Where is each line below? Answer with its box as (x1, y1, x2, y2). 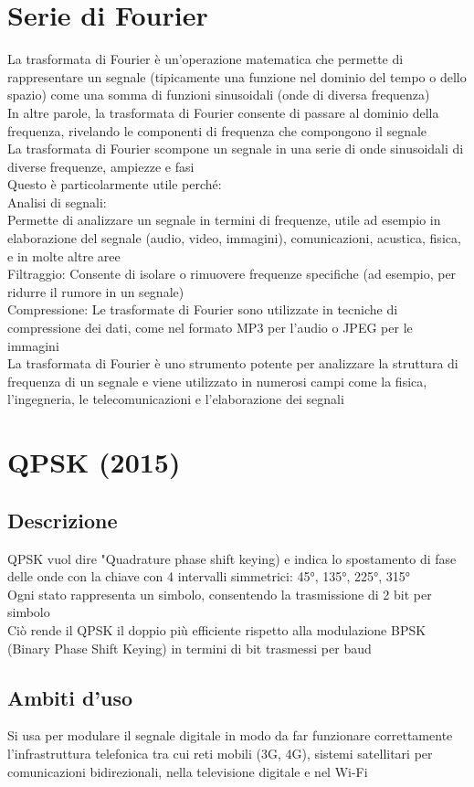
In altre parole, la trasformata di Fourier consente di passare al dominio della (7, 102, 439, 122)
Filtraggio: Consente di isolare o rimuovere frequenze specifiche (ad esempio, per (7, 264, 457, 283)
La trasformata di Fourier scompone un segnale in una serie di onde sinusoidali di (7, 139, 464, 158)
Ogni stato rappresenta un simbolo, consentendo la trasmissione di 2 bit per (7, 584, 432, 603)
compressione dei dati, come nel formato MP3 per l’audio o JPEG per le (7, 318, 413, 337)
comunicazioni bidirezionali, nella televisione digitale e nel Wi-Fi (7, 761, 368, 781)
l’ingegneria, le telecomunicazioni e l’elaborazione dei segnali (7, 389, 344, 409)
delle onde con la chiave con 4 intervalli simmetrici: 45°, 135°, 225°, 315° (7, 567, 411, 586)
